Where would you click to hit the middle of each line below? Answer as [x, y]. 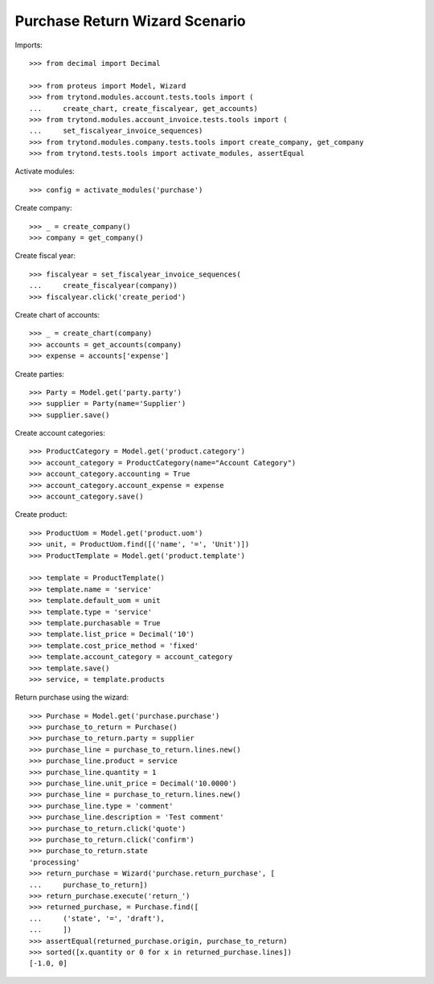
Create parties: [39, 374]
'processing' [55, 862]
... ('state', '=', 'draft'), [97, 918]
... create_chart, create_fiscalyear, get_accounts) [144, 108]
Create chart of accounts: [57, 314]
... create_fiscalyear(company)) [104, 286]
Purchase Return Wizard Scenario [130, 21]
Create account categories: [60, 433]
